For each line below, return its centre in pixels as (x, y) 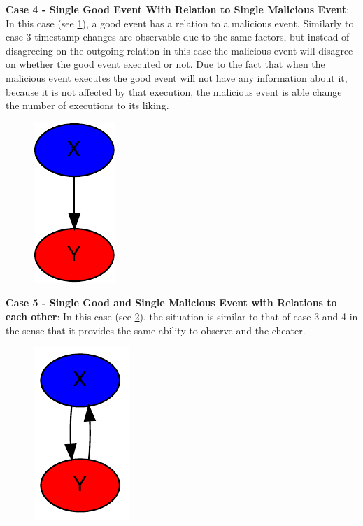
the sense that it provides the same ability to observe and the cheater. (156, 330)
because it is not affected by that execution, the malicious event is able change (174, 91)
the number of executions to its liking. (87, 105)
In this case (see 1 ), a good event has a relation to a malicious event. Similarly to (180, 23)
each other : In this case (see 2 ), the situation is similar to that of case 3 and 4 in (182, 316)
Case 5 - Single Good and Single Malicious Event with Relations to (171, 303)
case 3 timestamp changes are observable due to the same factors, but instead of (178, 37)
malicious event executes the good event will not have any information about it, (177, 77)
